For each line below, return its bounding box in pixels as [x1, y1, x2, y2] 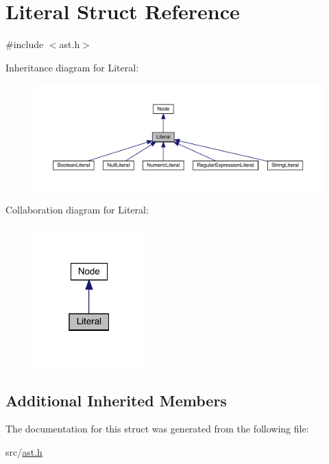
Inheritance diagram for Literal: [5, 60, 139, 74]
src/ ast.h [5, 444, 42, 459]
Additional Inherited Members [5, 389, 227, 410]
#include [5, 37, 44, 51]
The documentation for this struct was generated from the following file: [5, 421, 309, 436]
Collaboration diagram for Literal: [5, 202, 149, 217]
